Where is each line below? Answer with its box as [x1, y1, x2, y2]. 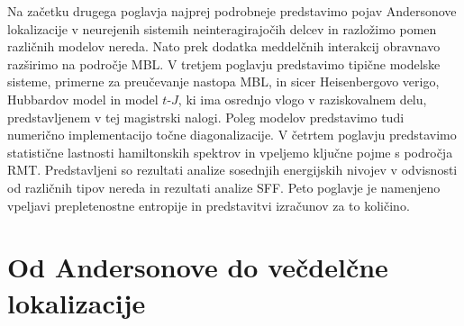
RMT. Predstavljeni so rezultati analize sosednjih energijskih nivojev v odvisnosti [7, 160, 458, 179]
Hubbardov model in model [7, 89, 159, 108]
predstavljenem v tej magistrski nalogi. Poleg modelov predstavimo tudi [7, 107, 405, 126]
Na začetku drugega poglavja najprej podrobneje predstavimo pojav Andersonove [7, 2, 457, 20]
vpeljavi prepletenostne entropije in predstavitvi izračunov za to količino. [7, 195, 410, 214]
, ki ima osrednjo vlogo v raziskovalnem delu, [177, 89, 427, 108]
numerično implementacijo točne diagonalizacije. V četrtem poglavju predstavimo [7, 125, 457, 144]
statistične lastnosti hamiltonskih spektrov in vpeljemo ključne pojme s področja [7, 142, 453, 161]
